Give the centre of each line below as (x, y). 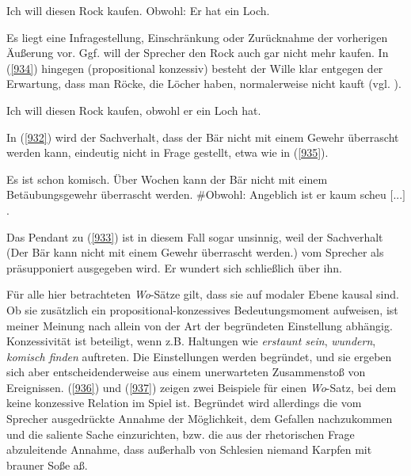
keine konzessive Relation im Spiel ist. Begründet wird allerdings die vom (184, 403)
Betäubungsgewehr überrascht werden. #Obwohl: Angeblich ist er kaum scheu (196, 194)
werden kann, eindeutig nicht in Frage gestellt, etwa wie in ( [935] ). (167, 152)
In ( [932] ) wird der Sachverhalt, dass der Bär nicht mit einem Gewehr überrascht (203, 137)
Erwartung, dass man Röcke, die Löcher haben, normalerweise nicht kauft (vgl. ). (204, 84)
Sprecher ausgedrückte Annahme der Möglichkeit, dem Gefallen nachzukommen (200, 419)
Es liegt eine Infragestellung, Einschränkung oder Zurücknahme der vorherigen (197, 37)
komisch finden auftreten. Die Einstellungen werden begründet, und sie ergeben (199, 356)
